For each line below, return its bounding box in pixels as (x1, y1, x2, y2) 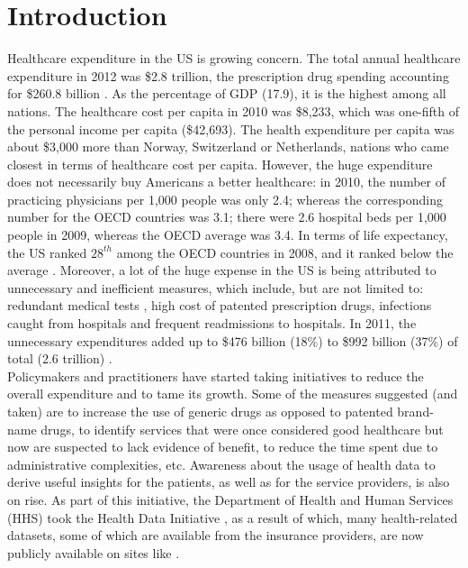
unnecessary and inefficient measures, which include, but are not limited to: (7, 278, 424, 297)
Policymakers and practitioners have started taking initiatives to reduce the (7, 366, 424, 385)
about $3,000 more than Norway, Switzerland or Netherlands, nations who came (7, 137, 449, 156)
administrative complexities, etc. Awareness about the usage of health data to (7, 454, 436, 473)
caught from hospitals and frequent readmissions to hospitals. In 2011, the (7, 314, 417, 333)
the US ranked (7, 243, 87, 261)
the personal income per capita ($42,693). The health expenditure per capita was (7, 119, 454, 138)
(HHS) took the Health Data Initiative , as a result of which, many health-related (7, 508, 458, 527)
